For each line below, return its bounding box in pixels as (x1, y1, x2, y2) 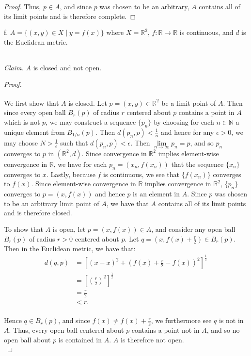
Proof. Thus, (4, 1, 41, 11)
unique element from (4, 127, 65, 137)
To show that (4, 224, 43, 234)
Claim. (4, 62, 24, 72)
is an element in (133, 189, 180, 199)
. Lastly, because (46, 169, 95, 179)
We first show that (4, 97, 59, 108)
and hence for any (161, 127, 214, 137)
